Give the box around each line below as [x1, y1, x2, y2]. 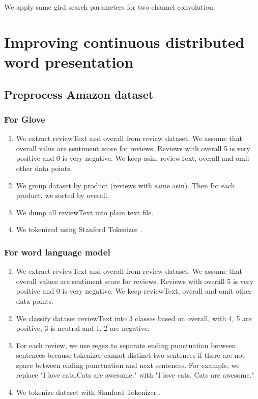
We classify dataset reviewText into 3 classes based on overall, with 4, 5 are [16, 312, 252, 323]
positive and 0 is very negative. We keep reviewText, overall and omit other [16, 286, 252, 296]
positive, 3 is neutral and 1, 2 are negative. [16, 323, 150, 333]
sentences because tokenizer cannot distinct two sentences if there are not [16, 350, 245, 360]
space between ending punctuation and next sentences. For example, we [16, 359, 240, 370]
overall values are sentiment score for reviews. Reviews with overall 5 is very [16, 275, 254, 286]
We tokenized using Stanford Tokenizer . [16, 224, 142, 235]
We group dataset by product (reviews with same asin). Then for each [16, 180, 235, 190]
